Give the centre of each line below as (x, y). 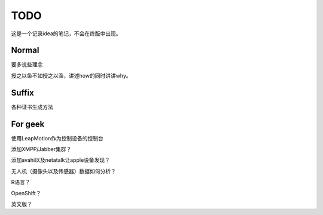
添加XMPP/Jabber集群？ (41, 149)
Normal (25, 50)
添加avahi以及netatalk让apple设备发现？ (61, 160)
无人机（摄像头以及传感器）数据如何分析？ (63, 171)
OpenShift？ (26, 193)
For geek (28, 124)
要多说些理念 (27, 64)
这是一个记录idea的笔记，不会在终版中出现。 (66, 33)
